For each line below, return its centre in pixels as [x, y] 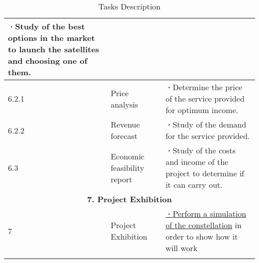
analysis [125, 104]
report [122, 179]
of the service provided [205, 98]
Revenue [125, 124]
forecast [124, 136]
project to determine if [205, 173]
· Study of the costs [201, 150]
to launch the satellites [54, 49]
